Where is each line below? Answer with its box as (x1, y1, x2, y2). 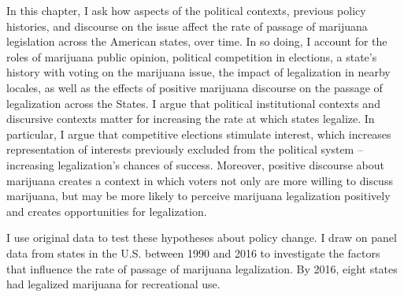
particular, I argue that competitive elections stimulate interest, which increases (6, 125, 391, 142)
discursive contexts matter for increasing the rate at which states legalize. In (6, 110, 375, 127)
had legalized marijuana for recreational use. (6, 276, 221, 292)
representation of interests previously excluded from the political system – (6, 141, 363, 158)
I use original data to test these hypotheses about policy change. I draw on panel (6, 229, 397, 246)
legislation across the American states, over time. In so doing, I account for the (6, 33, 387, 50)
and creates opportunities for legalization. (6, 202, 207, 219)
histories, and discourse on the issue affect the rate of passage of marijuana (6, 17, 368, 34)
